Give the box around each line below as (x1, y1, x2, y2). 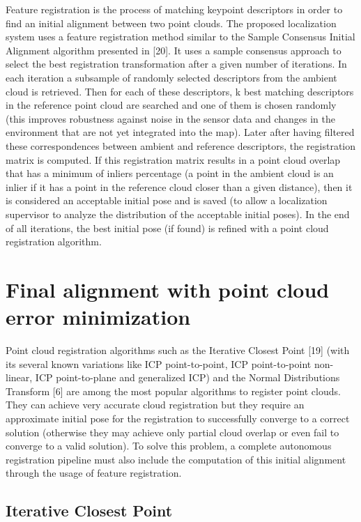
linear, (6, 370, 33, 385)
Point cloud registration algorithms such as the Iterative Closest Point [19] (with (6, 343, 350, 357)
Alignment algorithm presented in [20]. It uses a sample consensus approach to (6, 43, 341, 57)
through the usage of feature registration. (6, 466, 182, 480)
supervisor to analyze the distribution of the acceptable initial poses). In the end (6, 206, 350, 221)
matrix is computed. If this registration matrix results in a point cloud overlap (6, 152, 341, 167)
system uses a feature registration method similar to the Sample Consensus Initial (6, 29, 355, 44)
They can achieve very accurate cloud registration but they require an (6, 397, 305, 412)
